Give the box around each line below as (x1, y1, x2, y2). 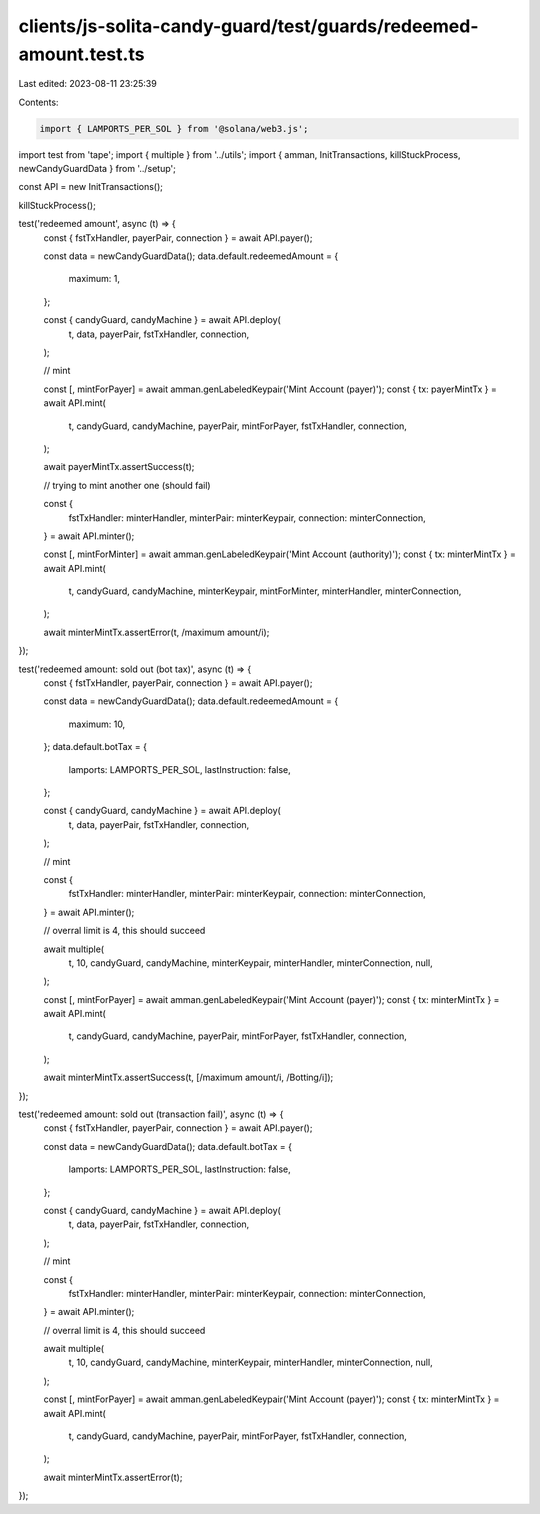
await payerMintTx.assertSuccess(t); (43, 461, 195, 473)
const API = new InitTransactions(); (18, 181, 164, 193)
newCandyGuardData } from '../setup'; (18, 163, 177, 175)
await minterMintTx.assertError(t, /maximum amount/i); (43, 626, 270, 638)
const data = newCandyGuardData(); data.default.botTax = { (43, 1140, 292, 1152)
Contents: (18, 96, 59, 108)
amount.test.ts (18, 43, 145, 65)
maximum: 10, (68, 718, 126, 730)
